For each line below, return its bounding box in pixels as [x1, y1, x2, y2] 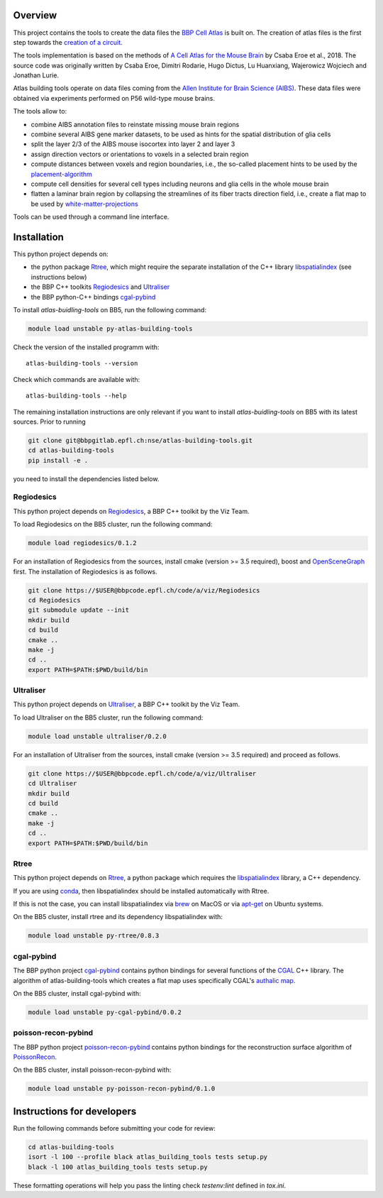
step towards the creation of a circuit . [13, 38, 123, 46]
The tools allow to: [13, 107, 67, 116]
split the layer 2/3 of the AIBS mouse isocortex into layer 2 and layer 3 [30, 140, 235, 148]
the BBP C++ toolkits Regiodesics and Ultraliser [30, 282, 170, 291]
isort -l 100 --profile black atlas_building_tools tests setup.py [28, 1153, 268, 1161]
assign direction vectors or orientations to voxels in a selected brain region [30, 150, 249, 158]
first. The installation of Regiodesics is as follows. [13, 567, 157, 576]
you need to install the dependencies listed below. [13, 474, 160, 483]
